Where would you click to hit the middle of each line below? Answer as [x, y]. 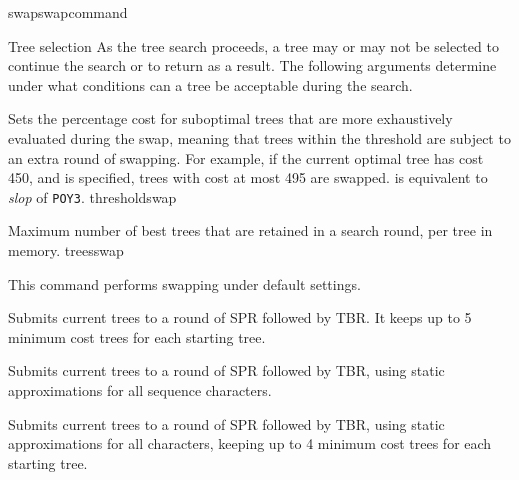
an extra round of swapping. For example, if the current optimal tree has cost [246, 157]
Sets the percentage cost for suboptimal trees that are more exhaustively [230, 118]
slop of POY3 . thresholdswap [92, 196]
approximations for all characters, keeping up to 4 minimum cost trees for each [250, 443]
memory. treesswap [66, 250]
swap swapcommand [68, 12]
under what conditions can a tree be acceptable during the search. [210, 84]
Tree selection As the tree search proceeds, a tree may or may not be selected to [253, 45]
